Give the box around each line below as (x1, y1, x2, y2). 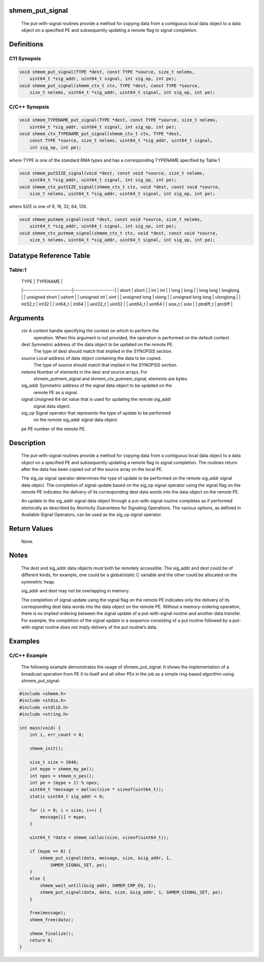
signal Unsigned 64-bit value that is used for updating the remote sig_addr (21, 397, 172, 402)
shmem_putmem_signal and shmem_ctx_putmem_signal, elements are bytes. (33, 376, 188, 381)
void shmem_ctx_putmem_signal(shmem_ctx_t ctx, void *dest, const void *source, (19, 230, 218, 236)
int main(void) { (19, 725, 61, 730)
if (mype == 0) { (29, 848, 71, 854)
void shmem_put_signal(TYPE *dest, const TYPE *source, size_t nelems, (19, 69, 195, 74)
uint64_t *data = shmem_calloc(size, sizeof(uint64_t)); (29, 835, 169, 841)
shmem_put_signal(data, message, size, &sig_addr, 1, (40, 855, 172, 861)
